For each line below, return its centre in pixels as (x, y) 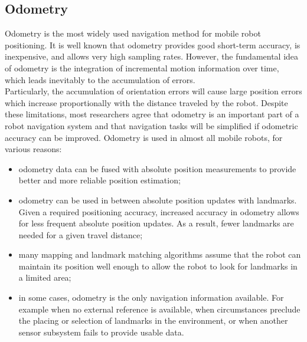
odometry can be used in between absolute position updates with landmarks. (158, 200)
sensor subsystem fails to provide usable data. (101, 332)
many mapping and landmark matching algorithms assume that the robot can (160, 254)
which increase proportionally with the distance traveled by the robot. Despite (146, 102)
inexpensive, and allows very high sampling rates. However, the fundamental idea (152, 56)
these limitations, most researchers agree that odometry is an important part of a (152, 114)
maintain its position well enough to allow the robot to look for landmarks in (158, 266)
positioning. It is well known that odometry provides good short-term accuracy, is (153, 45)
